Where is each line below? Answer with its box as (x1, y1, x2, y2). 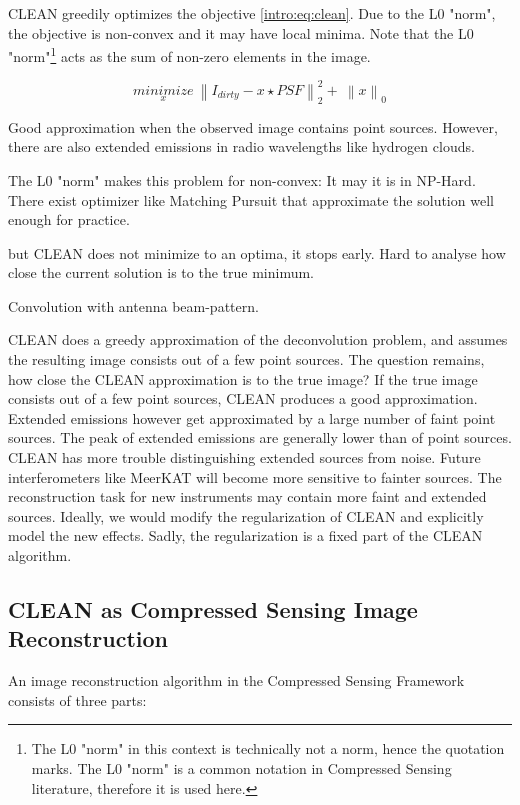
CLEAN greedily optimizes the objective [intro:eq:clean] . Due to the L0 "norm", (8, 3, 496, 23)
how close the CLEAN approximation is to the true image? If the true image (8, 368, 478, 389)
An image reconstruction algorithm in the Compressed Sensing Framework (8, 670, 465, 691)
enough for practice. (8, 209, 130, 230)
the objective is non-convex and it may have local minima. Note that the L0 (8, 22, 474, 43)
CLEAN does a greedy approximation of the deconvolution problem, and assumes (8, 329, 508, 350)
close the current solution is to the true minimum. (8, 262, 314, 283)
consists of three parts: (8, 689, 147, 710)
